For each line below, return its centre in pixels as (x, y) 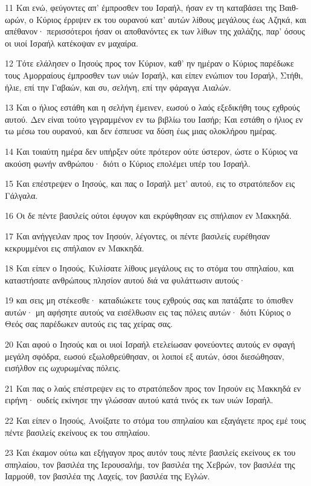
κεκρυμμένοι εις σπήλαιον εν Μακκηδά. (75, 248)
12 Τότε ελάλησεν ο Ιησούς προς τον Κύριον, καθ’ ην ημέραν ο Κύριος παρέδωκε (149, 63)
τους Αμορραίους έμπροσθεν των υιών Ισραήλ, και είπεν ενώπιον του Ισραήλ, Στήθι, (154, 75)
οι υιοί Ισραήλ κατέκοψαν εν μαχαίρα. (72, 43)
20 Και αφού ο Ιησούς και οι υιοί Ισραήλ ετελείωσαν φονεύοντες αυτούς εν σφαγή (150, 344)
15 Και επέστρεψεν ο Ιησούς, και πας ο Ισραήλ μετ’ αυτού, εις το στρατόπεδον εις (150, 183)
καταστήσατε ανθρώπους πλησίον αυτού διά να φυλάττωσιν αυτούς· (125, 280)
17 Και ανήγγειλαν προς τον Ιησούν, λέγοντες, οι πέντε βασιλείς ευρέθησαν (137, 235)
